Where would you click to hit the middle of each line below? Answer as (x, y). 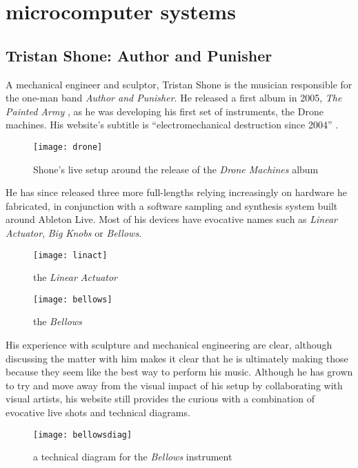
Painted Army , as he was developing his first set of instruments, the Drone (165, 111)
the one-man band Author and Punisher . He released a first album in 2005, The (174, 98)
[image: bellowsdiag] (83, 435)
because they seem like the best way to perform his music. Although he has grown (179, 372)
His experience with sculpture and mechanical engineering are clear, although (169, 345)
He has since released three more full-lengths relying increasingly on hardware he (176, 192)
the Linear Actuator (76, 277)
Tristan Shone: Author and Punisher (139, 55)
